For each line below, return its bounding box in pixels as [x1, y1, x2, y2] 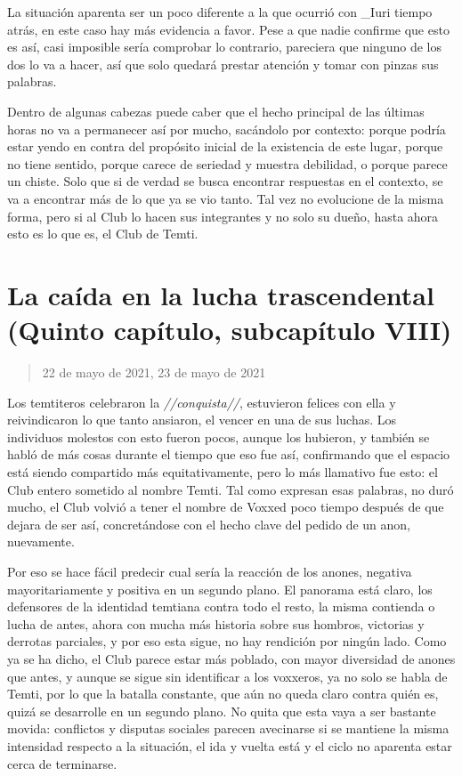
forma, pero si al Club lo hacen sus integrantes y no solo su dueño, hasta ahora [7, 206, 439, 225]
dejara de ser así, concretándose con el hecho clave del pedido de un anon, [7, 514, 410, 533]
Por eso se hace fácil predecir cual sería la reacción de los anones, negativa [7, 562, 412, 580]
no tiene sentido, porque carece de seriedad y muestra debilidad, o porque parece [7, 154, 448, 173]
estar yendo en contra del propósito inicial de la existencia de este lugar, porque [7, 137, 443, 156]
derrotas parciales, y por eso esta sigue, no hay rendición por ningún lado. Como [7, 632, 447, 651]
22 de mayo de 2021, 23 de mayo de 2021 [42, 363, 266, 382]
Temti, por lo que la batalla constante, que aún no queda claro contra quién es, [7, 684, 439, 703]
